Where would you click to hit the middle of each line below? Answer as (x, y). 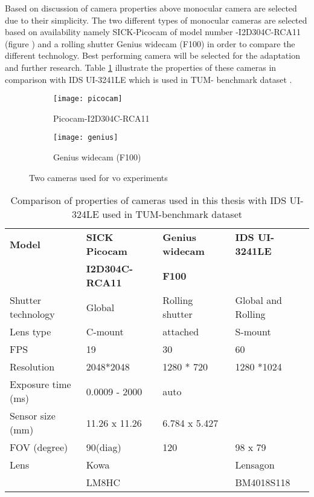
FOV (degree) (39, 447)
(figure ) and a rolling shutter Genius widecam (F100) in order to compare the (150, 43)
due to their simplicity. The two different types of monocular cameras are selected (156, 20)
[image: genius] (86, 138)
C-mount (105, 332)
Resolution (32, 367)
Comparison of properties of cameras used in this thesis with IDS (149, 200)
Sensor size (33, 416)
